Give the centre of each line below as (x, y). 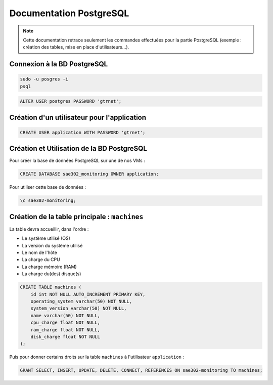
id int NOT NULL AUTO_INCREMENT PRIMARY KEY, (88, 294)
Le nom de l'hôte (40, 252)
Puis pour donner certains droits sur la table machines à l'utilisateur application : (97, 357)
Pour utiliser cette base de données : (48, 187)
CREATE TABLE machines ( (51, 287)
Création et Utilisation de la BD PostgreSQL (78, 148)
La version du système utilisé (52, 245)
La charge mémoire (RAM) (49, 267)
